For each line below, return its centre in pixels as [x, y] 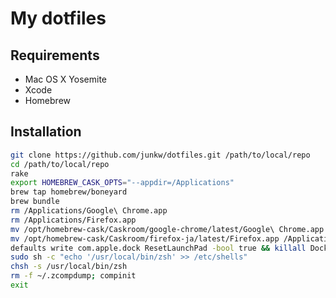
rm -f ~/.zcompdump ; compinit [73, 276]
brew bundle [35, 202]
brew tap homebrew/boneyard [69, 192]
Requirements [55, 55]
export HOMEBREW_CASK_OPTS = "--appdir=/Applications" [122, 183]
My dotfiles [58, 18]
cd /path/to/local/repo [60, 164]
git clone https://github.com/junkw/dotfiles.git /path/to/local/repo [160, 155]
